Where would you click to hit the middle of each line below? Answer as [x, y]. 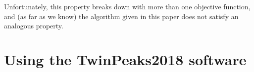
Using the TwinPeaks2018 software [125, 59]
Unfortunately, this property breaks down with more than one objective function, [127, 6]
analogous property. [34, 26]
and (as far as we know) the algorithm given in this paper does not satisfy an [121, 16]
